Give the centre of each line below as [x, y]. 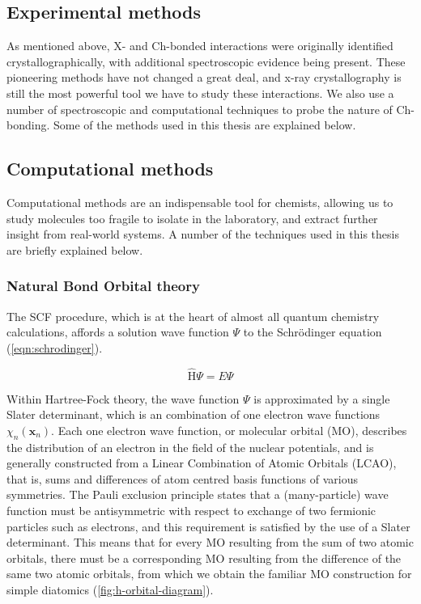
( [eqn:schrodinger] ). [55, 347]
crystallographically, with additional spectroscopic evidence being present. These [206, 61]
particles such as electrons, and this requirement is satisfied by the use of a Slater [208, 526]
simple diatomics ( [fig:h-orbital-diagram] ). [110, 589]
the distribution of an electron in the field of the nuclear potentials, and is [190, 447]
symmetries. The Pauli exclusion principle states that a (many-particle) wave [198, 494]
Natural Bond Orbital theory [103, 286]
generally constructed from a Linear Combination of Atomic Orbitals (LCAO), [202, 463]
